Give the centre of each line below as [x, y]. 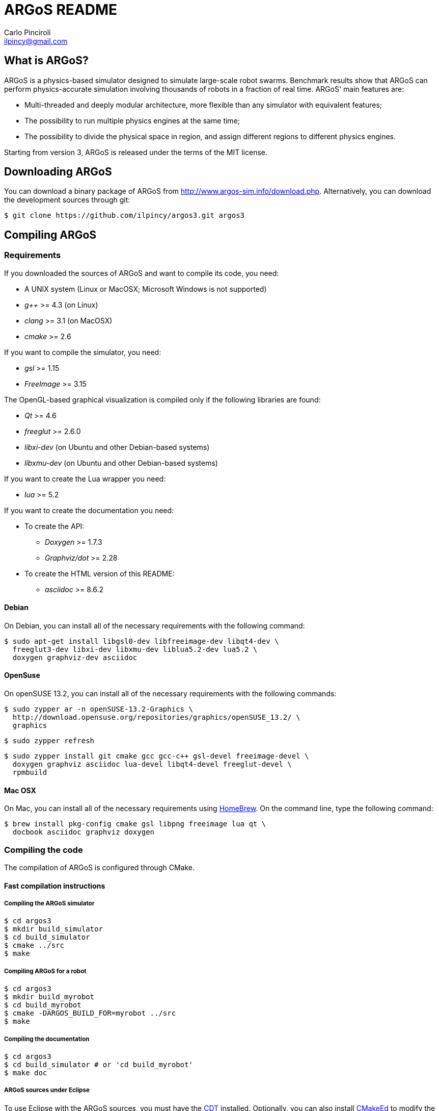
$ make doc [26, 1073]
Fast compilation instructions [55, 886]
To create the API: [54, 526]
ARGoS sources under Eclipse [47, 1090]
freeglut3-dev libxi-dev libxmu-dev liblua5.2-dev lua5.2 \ [135, 649]
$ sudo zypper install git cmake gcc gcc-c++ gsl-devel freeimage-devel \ [157, 756]
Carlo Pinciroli [28, 32]
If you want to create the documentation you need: [89, 510]
